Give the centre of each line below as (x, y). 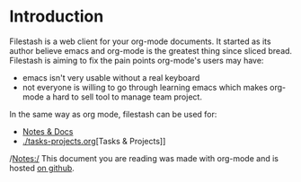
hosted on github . (42, 168)
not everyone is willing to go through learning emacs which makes (145, 87)
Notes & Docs (48, 131)
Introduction (57, 17)
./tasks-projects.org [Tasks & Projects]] (94, 141)
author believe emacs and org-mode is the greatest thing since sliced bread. (151, 50)
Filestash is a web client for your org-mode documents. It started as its (140, 41)
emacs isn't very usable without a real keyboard (111, 77)
